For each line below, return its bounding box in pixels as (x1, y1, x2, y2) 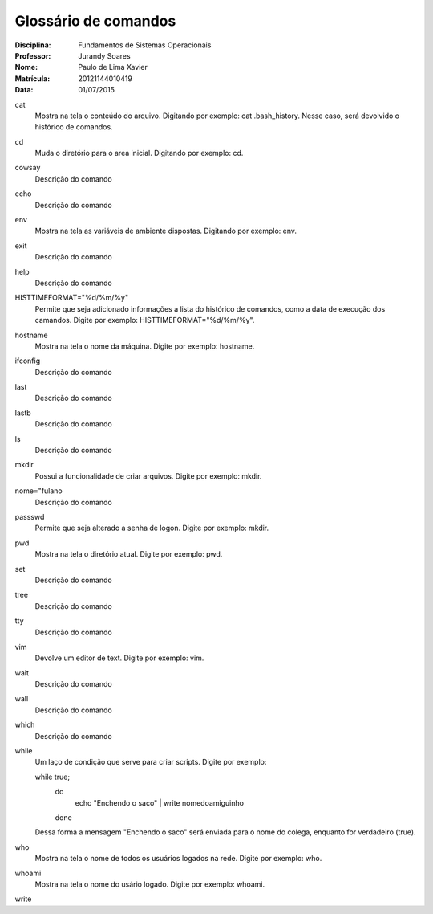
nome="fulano (14, 486, 63, 496)
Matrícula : (14, 73, 51, 84)
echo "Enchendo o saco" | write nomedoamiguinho (75, 798, 245, 807)
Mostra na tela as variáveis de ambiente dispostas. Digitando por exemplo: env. (34, 226, 297, 236)
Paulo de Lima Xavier (78, 63, 148, 72)
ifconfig (14, 356, 40, 365)
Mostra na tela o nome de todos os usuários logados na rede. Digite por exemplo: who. (34, 854, 322, 863)
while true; (34, 772, 71, 781)
